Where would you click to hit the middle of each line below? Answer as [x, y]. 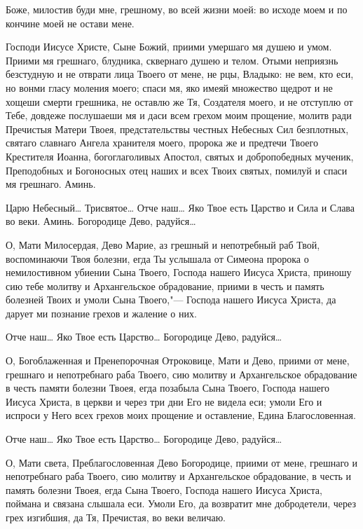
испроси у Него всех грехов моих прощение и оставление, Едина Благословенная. [181, 415]
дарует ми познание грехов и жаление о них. [101, 313]
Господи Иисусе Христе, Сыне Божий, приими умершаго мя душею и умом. [169, 47]
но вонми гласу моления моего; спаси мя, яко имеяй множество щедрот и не [169, 87]
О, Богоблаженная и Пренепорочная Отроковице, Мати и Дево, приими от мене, [178, 360]
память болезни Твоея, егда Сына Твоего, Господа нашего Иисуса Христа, [164, 489]
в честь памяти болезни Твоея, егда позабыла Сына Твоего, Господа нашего [168, 388]
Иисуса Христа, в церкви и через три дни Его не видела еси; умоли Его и [164, 401]
